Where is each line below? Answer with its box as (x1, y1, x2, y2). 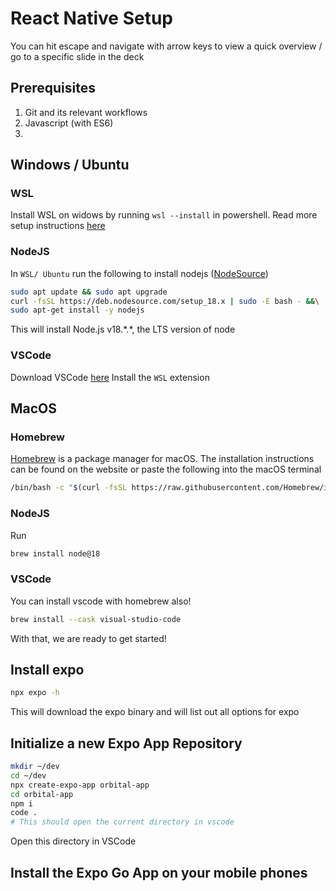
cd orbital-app (10, 789, 74, 799)
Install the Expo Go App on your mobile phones (10, 864, 308, 881)
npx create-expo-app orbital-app (10, 780, 150, 790)
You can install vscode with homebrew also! (10, 595, 192, 607)
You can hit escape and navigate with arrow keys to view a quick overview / (10, 40, 323, 52)
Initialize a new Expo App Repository (10, 735, 243, 752)
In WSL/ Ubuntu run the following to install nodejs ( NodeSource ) (10, 267, 269, 279)
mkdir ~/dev (10, 762, 60, 772)
